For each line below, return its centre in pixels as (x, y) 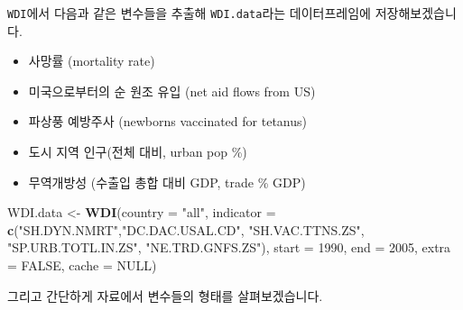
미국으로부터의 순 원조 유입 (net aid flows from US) (172, 91)
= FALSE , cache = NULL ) (82, 265)
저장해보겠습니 (416, 13)
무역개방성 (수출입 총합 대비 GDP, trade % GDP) (167, 182)
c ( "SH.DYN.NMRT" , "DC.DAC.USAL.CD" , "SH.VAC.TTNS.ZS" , (186, 229)
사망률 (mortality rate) (92, 61)
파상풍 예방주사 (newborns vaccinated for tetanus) (167, 121)
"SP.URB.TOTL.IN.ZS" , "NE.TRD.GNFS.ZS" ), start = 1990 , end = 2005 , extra (229, 247)
